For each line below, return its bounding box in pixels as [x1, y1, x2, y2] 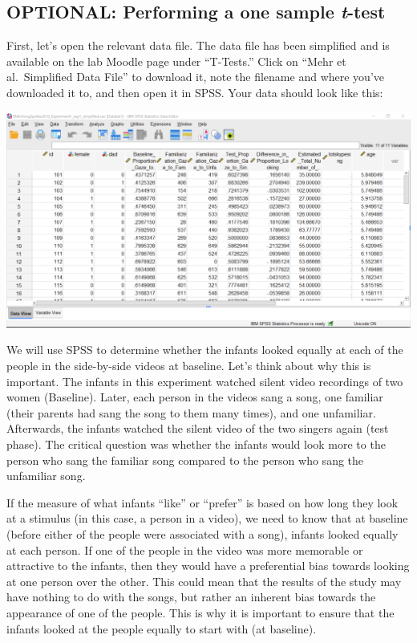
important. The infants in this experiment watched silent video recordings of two [6, 372, 403, 389]
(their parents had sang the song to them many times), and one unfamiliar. [6, 404, 376, 421]
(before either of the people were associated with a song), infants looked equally [6, 525, 399, 542]
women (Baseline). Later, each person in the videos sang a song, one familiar [6, 389, 383, 405]
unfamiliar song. [6, 467, 86, 484]
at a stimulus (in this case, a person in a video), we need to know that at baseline [6, 510, 408, 527]
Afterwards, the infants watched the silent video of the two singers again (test [6, 420, 389, 437]
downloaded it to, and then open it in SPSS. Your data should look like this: [6, 83, 383, 100]
